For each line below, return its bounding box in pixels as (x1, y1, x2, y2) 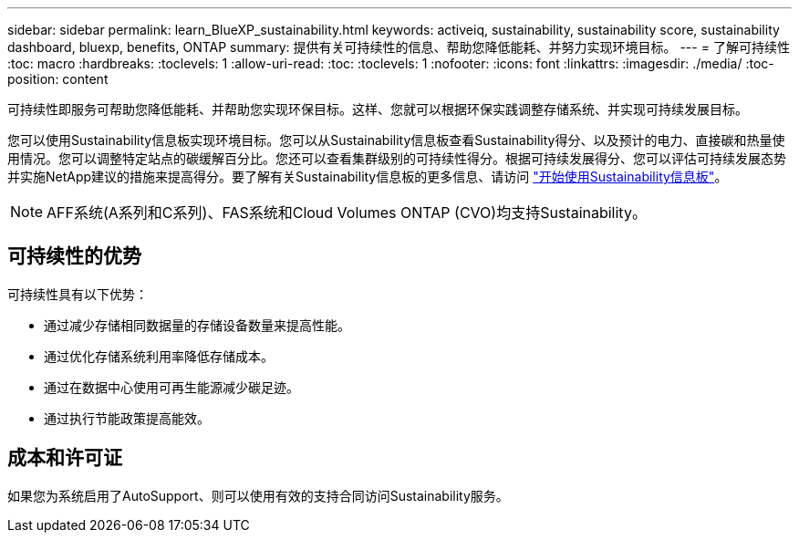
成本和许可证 (7, 446, 122, 470)
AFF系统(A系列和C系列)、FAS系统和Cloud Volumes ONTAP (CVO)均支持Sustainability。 (47, 203, 647, 222)
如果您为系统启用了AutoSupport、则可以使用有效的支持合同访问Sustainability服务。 (7, 487, 509, 504)
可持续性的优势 (7, 244, 141, 268)
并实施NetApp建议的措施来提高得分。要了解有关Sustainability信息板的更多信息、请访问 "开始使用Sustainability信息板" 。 (7, 169, 728, 184)
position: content (7, 71, 109, 87)
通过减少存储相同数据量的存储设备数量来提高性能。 (44, 317, 350, 333)
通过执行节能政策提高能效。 (44, 410, 210, 426)
